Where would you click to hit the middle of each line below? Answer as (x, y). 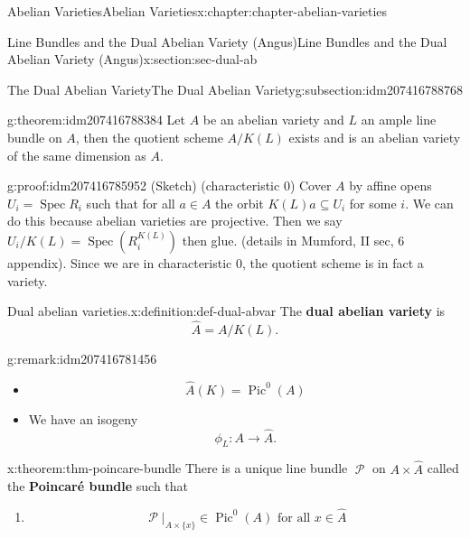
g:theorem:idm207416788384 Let (97, 120)
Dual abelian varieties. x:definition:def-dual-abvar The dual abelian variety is (226, 311)
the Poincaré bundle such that (98, 486)
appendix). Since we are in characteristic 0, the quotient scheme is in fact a (216, 262)
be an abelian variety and (273, 120)
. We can (429, 203)
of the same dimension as (77, 155)
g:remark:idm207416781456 (82, 358)
